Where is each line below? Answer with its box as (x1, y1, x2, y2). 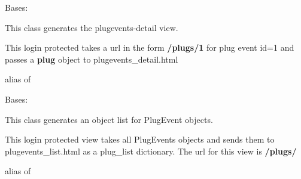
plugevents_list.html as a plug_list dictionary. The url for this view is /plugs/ (5, 144, 297, 157)
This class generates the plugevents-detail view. (5, 21, 178, 33)
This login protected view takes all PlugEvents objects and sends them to (5, 133, 275, 146)
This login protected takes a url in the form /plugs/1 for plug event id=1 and (5, 41, 294, 54)
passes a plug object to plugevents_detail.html (5, 53, 178, 65)
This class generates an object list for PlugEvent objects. (5, 113, 213, 125)
